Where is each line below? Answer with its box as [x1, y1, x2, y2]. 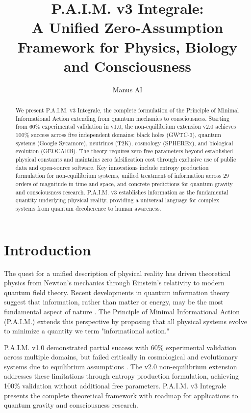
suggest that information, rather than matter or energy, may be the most [4, 297, 224, 307]
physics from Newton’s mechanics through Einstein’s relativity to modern [4, 277, 225, 288]
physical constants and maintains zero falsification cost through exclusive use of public [15, 155, 236, 164]
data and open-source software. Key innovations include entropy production [15, 163, 209, 171]
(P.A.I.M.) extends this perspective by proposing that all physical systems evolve [4, 316, 247, 326]
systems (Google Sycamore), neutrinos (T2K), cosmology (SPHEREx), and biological [15, 138, 233, 147]
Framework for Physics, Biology [18, 36, 237, 56]
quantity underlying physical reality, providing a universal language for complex [15, 196, 220, 204]
